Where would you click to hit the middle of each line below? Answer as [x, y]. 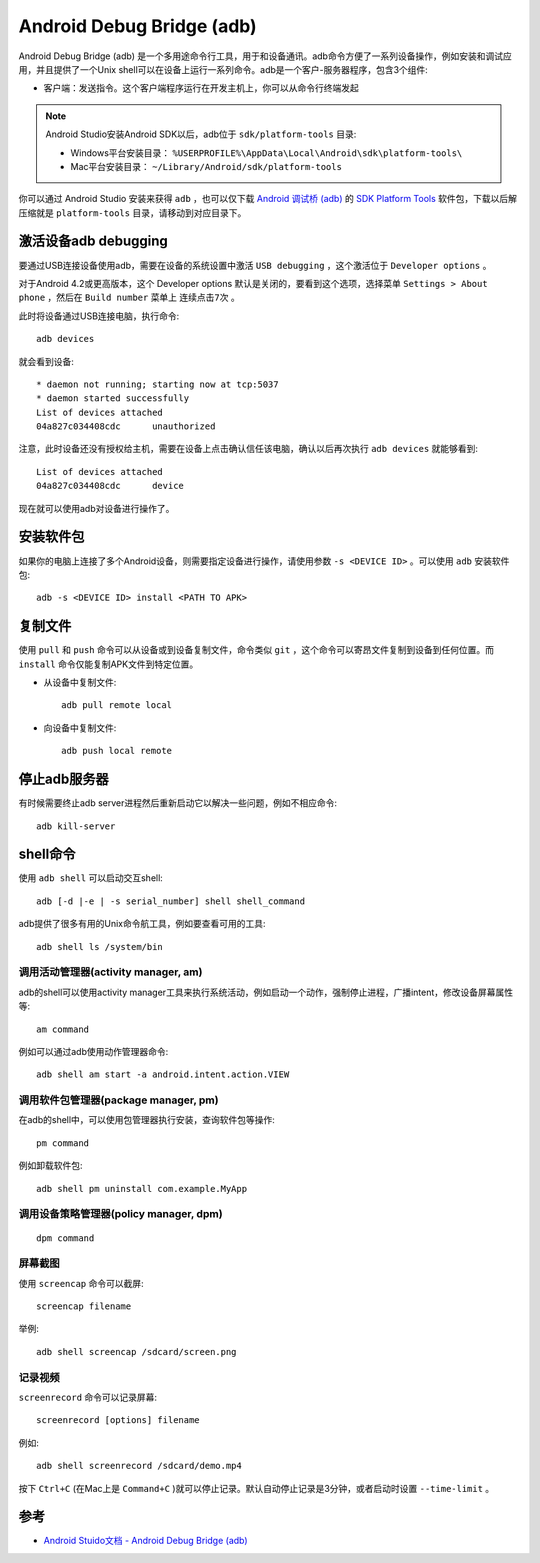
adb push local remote [117, 751]
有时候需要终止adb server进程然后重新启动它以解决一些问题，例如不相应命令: [178, 803]
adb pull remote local [117, 705]
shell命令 [47, 854]
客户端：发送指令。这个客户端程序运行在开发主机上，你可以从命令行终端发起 [201, 88]
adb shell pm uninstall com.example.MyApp [142, 1188]
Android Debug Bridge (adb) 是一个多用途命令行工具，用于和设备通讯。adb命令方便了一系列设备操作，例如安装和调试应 [265, 56]
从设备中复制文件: [80, 682]
